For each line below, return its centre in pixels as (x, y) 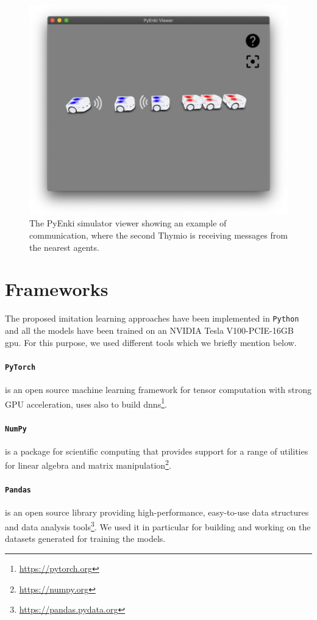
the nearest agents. (64, 247)
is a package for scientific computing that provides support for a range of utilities (157, 451)
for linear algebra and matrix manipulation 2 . (88, 464)
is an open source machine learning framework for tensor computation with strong (158, 390)
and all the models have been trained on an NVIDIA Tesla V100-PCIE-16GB (149, 330)
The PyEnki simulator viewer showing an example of (128, 223)
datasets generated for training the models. (85, 539)
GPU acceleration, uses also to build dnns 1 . (86, 403)
